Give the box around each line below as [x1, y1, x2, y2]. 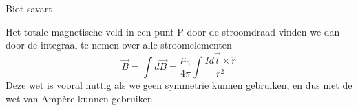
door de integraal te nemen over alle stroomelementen [6, 38, 232, 52]
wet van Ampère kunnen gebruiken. [6, 92, 156, 106]
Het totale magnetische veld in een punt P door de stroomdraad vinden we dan [6, 24, 340, 38]
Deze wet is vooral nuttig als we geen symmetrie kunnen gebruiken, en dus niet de [6, 78, 352, 92]
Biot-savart [6, 1, 52, 15]
